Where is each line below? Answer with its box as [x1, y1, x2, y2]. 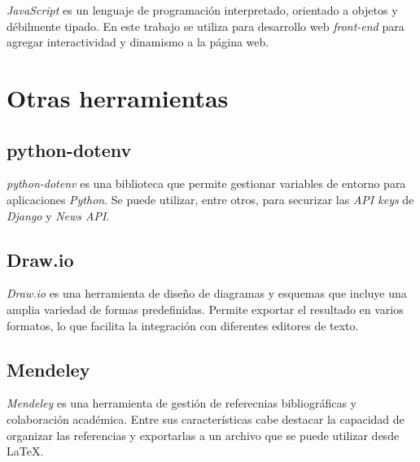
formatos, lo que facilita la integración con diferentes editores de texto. [7, 316, 359, 333]
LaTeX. [7, 442, 44, 460]
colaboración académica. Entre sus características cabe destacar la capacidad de [7, 410, 405, 427]
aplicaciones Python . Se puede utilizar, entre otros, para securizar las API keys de [7, 190, 414, 207]
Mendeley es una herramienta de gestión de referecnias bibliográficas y [7, 394, 357, 412]
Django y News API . [7, 207, 110, 224]
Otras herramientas [7, 81, 229, 114]
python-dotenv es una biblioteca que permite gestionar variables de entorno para [7, 175, 406, 192]
